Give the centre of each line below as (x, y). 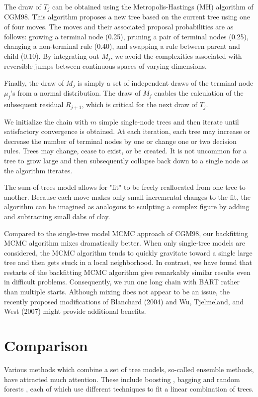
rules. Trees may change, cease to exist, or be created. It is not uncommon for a (126, 151)
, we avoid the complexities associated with (176, 56)
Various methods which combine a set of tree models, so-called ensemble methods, (129, 369)
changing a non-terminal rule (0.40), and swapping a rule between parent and (122, 46)
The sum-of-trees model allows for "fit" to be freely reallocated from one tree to (125, 187)
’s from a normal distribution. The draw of (76, 93)
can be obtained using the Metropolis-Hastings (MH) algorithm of (153, 6)
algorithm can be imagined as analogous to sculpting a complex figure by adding (127, 206)
